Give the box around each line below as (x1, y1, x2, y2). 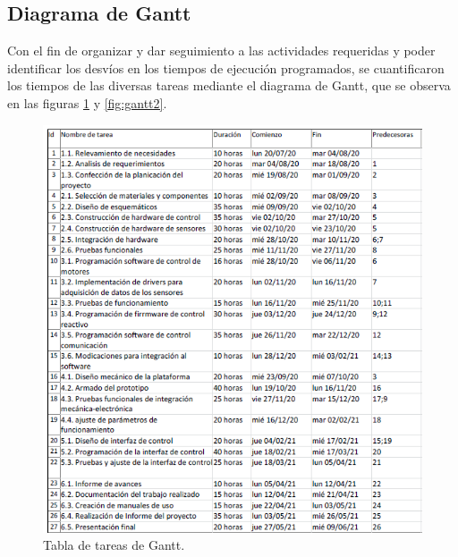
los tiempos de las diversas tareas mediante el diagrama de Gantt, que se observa (7, 76, 451, 95)
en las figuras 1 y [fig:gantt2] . (7, 93, 167, 112)
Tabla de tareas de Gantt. (43, 536, 185, 554)
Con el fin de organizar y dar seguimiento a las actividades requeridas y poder (7, 41, 436, 60)
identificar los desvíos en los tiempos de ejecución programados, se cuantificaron (7, 58, 445, 77)
